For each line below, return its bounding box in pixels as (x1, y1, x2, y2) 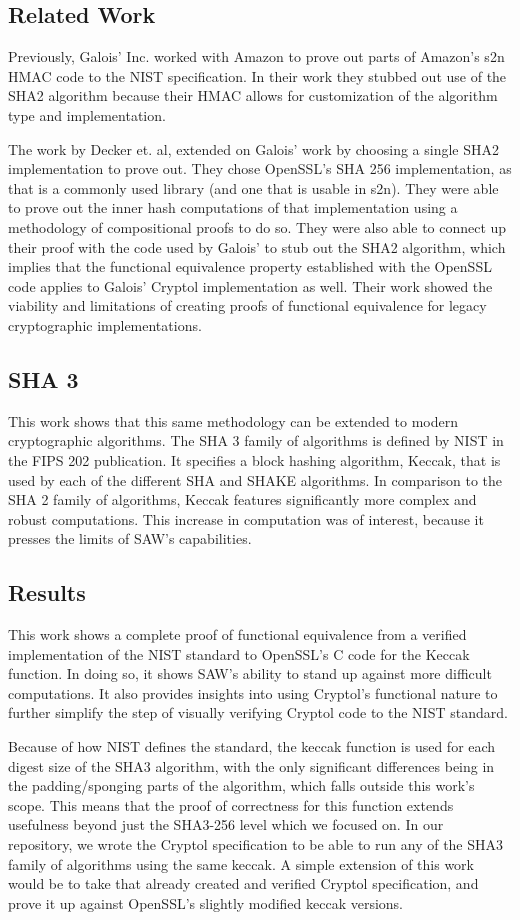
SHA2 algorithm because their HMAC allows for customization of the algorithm (8, 85, 498, 106)
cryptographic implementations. (8, 314, 202, 335)
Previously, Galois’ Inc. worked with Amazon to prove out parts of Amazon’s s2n (8, 46, 505, 67)
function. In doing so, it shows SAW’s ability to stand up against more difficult (8, 663, 492, 684)
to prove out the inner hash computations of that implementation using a (8, 197, 458, 218)
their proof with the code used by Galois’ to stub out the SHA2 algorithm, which (8, 236, 506, 257)
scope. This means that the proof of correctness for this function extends (8, 794, 454, 815)
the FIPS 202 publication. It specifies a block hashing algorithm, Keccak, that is (8, 449, 501, 470)
